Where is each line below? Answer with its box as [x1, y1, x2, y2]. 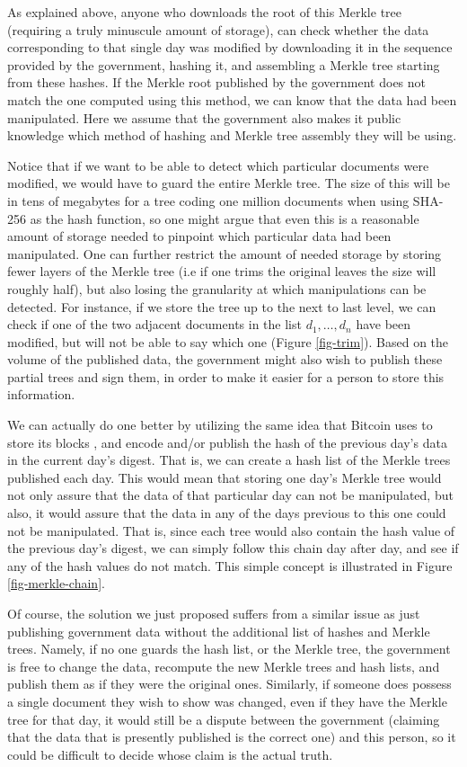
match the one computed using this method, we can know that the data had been [7, 90, 457, 109]
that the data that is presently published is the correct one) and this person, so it [7, 727, 456, 746]
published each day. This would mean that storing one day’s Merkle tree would [7, 468, 442, 486]
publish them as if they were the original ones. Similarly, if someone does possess [7, 674, 452, 693]
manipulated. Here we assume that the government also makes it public [7, 108, 401, 127]
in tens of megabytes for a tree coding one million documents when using [7, 191, 410, 210]
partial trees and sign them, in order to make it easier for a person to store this [7, 367, 445, 386]
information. [7, 385, 75, 404]
